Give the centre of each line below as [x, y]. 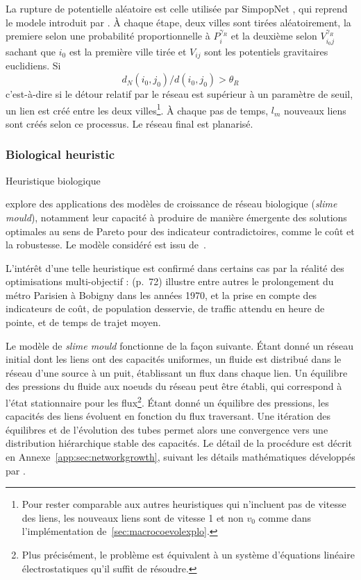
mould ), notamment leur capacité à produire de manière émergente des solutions [176, 217]
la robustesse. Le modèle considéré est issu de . [106, 245]
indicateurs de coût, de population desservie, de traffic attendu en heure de [165, 308]
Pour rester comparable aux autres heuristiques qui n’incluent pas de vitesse [184, 504]
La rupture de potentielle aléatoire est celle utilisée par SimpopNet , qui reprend [177, 8]
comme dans [285, 517]
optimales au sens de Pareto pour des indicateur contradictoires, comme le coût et [180, 231]
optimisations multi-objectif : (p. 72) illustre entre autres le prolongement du [170, 281]
